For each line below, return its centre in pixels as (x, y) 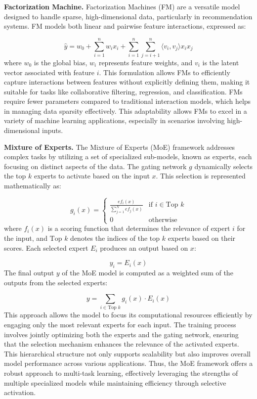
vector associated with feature (49, 72)
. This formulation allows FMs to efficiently (165, 72)
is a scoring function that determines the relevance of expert (139, 228)
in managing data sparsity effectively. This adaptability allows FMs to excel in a (126, 111)
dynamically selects (224, 166)
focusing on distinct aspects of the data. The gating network (95, 166)
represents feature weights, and (146, 62)
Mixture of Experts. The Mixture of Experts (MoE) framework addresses (120, 147)
